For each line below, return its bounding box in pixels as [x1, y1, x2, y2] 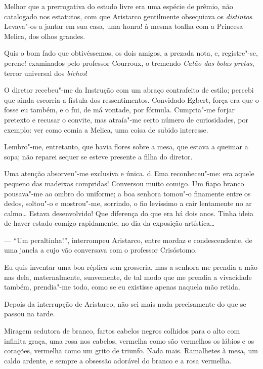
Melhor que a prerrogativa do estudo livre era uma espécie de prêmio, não [4, 1, 233, 11]
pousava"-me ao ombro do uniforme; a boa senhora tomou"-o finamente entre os [4, 188, 251, 198]
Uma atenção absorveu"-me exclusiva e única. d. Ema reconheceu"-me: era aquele [4, 168, 254, 179]
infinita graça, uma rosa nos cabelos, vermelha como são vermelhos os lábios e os [4, 335, 254, 346]
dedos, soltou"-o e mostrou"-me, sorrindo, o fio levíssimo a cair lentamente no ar [4, 198, 252, 209]
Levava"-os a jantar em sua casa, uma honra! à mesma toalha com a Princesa [4, 21, 243, 31]
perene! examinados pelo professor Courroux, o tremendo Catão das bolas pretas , [4, 57, 254, 68]
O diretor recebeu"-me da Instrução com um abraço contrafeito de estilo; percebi [4, 85, 254, 95]
